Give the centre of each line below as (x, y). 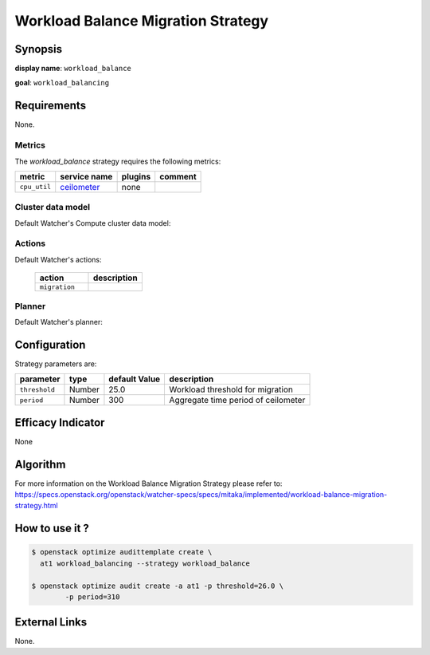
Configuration (50, 344)
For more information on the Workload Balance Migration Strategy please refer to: (149, 483)
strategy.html (37, 506)
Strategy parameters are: (56, 364)
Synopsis (39, 49)
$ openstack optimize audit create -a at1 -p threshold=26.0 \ (158, 586)
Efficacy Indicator (60, 422)
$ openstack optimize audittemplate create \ (122, 552)
